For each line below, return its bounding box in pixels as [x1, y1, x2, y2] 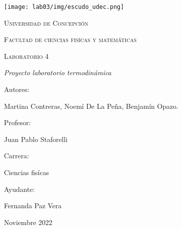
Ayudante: [4, 183, 35, 194]
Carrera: [4, 150, 29, 161]
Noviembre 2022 [4, 217, 53, 227]
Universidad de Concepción [4, 17, 89, 28]
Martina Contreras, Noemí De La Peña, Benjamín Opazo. [4, 100, 179, 111]
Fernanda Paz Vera [4, 200, 62, 211]
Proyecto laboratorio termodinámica [4, 67, 111, 78]
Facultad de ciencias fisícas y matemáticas [4, 34, 137, 45]
